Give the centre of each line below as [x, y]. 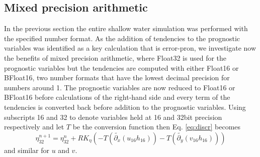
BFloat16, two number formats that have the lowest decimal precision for [117, 77]
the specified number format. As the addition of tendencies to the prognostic [122, 38]
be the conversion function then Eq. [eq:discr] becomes [157, 127]
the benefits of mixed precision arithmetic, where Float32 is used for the [115, 57]
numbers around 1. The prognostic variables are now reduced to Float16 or [120, 87]
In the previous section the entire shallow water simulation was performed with [126, 28]
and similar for [27, 150]
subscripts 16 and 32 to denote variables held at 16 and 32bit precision [113, 117]
